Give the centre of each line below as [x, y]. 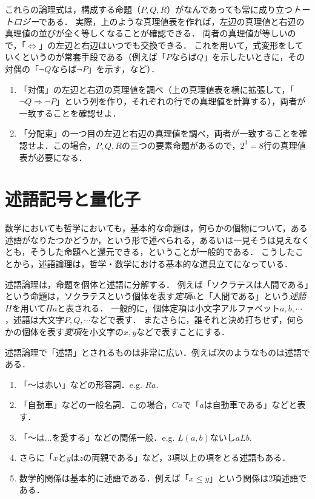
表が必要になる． [53, 157]
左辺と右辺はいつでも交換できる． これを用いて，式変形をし [175, 45]
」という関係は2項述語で [258, 477]
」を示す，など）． [124, 68]
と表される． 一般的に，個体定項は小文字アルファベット [169, 307]
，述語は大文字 [35, 320]
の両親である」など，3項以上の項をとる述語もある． [187, 457]
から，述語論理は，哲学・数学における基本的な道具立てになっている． [153, 264]
